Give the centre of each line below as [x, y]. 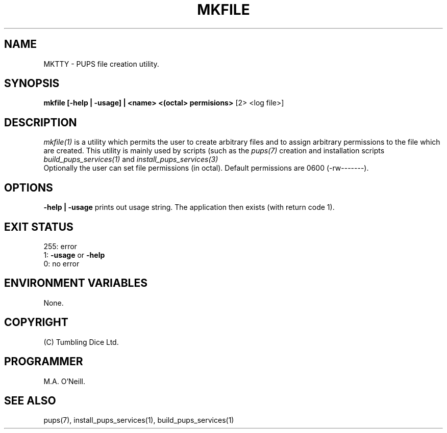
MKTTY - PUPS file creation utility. [101, 64]
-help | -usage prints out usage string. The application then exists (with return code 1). [189, 207]
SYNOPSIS [32, 84]
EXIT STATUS [39, 227]
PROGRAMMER [44, 362]
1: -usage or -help [74, 255]
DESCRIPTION [41, 122]
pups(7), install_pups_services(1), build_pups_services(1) [139, 420]
